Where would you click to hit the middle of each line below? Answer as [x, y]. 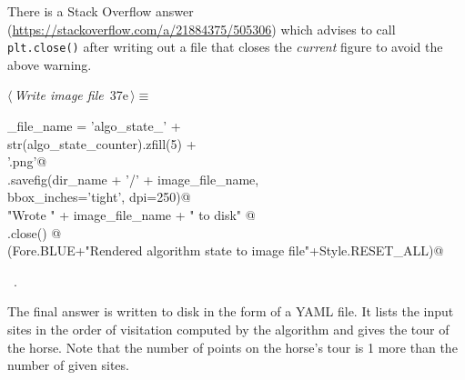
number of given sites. [68, 365]
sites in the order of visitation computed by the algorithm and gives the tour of [228, 329]
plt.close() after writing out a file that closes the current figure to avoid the [225, 47]
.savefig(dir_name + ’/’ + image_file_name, [133, 179]
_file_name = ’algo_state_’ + [94, 126]
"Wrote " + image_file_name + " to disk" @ [131, 215]
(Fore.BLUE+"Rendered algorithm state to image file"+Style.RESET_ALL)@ [226, 250]
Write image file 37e [71, 95]
